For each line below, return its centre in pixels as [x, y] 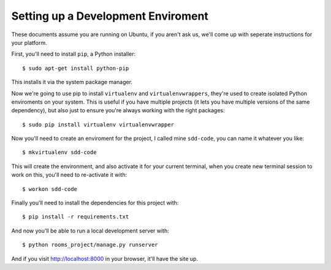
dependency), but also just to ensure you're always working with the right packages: [118, 110]
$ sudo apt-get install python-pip [76, 68]
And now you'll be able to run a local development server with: [90, 231]
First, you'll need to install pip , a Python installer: [74, 54]
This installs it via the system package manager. [72, 82]
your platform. [29, 42]
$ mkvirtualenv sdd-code [59, 152]
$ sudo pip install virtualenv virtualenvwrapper [98, 125]
